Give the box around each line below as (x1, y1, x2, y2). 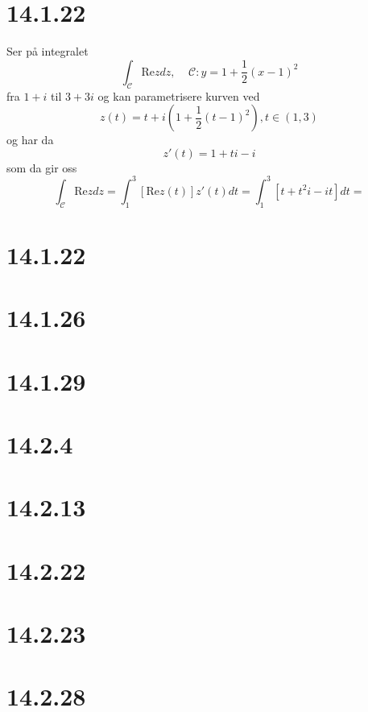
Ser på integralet (6, 43, 89, 60)
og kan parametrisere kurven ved (97, 87, 260, 104)
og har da (6, 131, 54, 148)
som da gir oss (6, 159, 77, 176)
